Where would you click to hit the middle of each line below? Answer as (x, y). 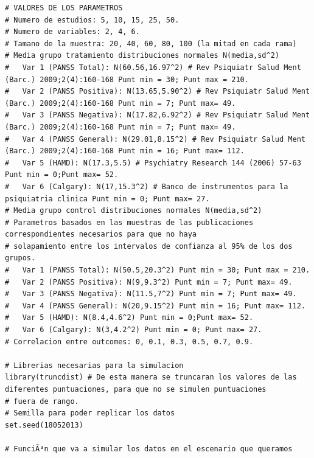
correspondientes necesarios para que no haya (101, 234)
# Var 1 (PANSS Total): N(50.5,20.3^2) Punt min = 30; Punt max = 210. (158, 270)
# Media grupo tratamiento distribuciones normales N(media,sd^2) (142, 56)
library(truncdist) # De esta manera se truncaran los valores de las (151, 377)
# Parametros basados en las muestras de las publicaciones (129, 222)
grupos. (20, 258)
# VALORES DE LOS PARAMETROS (64, 8)
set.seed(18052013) (44, 425)
